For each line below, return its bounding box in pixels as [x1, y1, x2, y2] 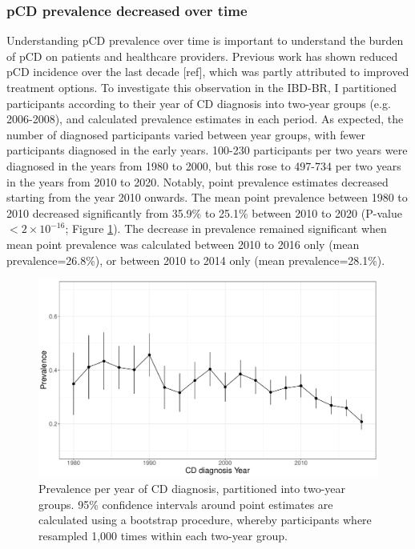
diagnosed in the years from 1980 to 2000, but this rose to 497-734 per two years [6, 157, 401, 174]
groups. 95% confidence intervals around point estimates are [38, 495, 333, 512]
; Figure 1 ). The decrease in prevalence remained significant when [65, 220, 387, 237]
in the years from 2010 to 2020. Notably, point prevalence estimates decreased [6, 173, 389, 190]
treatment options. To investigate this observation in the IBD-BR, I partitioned [6, 79, 397, 95]
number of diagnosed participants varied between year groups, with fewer [6, 126, 366, 142]
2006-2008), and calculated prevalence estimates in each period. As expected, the [6, 110, 404, 127]
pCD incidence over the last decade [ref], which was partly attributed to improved [6, 63, 409, 80]
